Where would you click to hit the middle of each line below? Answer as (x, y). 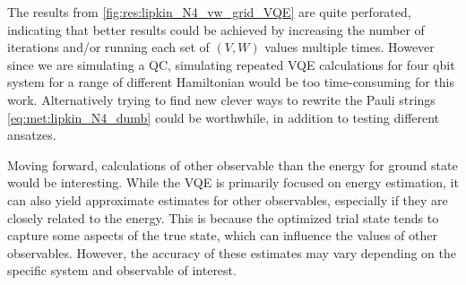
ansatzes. (32, 135)
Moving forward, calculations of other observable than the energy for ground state (233, 164)
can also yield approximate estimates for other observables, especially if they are (228, 199)
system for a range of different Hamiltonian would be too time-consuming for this (231, 82)
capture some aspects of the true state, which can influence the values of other (222, 235)
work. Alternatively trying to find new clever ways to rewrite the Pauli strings (221, 99)
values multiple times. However (349, 47)
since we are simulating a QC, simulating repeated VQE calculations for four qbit (231, 64)
